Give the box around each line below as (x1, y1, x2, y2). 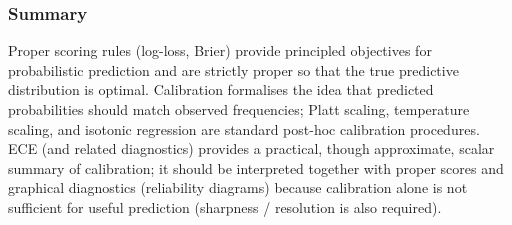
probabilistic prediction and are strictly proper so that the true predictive (8, 59, 459, 80)
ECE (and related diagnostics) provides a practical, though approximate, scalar (8, 138, 495, 159)
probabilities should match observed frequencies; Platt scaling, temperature (8, 99, 470, 119)
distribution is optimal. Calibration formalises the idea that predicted (8, 79, 434, 100)
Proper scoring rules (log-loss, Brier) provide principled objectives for (8, 40, 432, 61)
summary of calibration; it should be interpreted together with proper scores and (8, 157, 504, 178)
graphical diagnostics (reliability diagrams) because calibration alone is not (8, 177, 468, 198)
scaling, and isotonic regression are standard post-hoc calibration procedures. (8, 118, 480, 139)
